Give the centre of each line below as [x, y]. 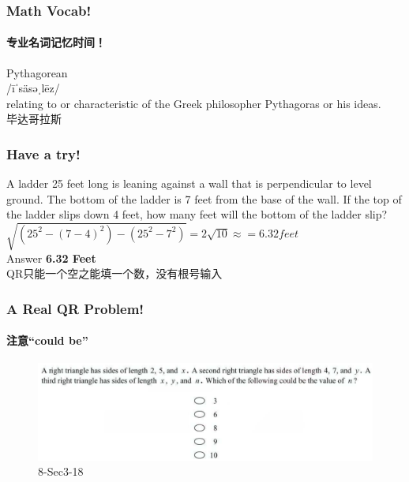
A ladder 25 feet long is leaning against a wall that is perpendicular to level [189, 183]
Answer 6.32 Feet [51, 258]
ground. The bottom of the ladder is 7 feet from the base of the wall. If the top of [204, 198]
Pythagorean [37, 72]
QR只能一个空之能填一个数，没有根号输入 [114, 273]
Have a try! [43, 153]
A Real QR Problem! [75, 308]
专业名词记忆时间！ [56, 42]
